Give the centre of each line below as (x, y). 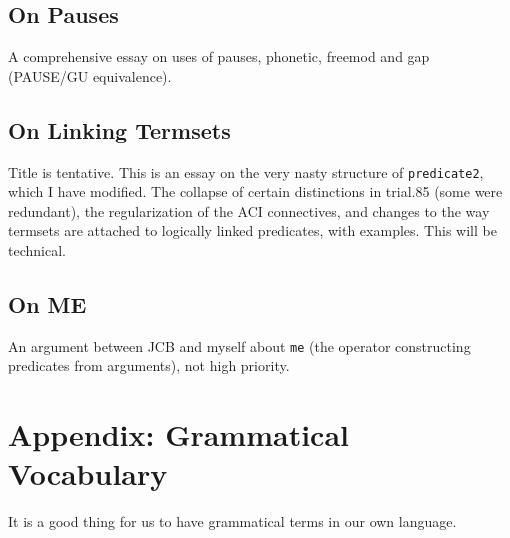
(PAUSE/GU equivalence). (90, 75)
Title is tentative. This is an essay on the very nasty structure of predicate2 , (246, 171)
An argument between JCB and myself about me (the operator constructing (239, 345)
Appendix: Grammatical (179, 434)
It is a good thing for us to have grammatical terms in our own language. (232, 521)
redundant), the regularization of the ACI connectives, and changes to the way (249, 210)
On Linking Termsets (119, 129)
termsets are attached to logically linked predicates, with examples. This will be (252, 230)
